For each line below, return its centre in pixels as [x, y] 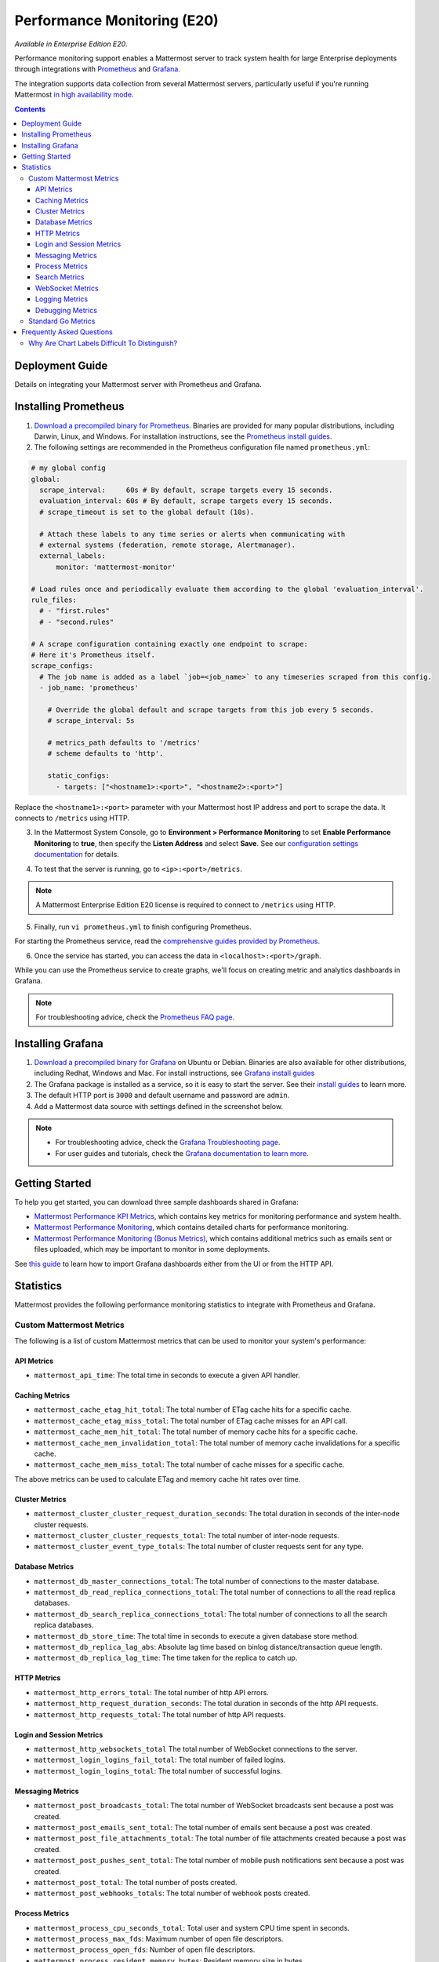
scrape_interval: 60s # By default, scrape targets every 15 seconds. [186, 490]
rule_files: [54, 600]
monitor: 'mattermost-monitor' [116, 567]
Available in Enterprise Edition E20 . [71, 44]
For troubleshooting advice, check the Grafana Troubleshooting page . [168, 1143]
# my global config [68, 468]
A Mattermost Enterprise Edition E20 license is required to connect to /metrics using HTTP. [186, 905]
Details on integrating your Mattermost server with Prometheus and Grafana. [138, 384]
